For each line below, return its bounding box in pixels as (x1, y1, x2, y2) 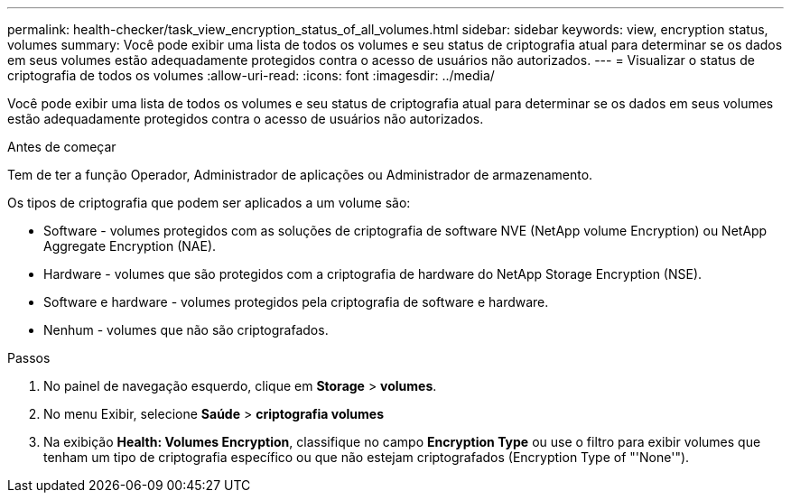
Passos (7, 350, 51, 366)
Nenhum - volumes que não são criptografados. (43, 322, 329, 338)
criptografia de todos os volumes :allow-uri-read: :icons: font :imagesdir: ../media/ (7, 68, 495, 83)
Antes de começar (7, 139, 116, 154)
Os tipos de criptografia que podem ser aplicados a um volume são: (7, 195, 411, 210)
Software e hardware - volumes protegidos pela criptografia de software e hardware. (43, 294, 549, 310)
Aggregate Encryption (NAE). (43, 238, 217, 254)
